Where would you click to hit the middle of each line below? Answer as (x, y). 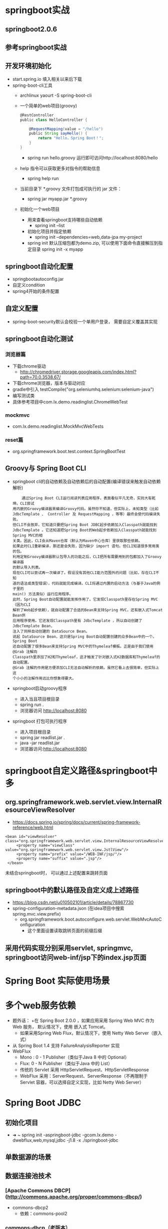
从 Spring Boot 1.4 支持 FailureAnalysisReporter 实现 (66, 1045)
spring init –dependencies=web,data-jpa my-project (88, 237)
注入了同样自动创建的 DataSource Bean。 (51, 631)
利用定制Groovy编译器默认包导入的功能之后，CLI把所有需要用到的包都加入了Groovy (87, 557)
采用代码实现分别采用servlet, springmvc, (69, 948)
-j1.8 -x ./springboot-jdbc (92, 1140)
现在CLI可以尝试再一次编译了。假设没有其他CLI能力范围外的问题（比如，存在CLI (84, 573)
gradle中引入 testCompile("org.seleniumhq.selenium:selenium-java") (83, 390)
